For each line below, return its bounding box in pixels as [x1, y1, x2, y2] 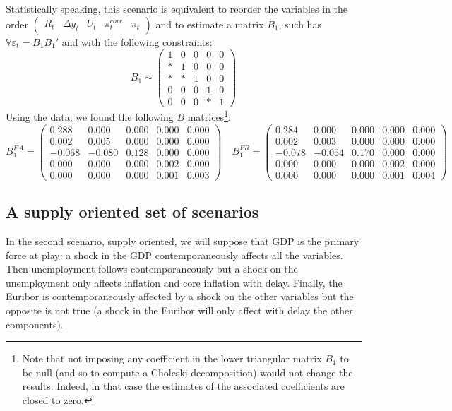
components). [6, 316, 64, 331]
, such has [278, 16, 321, 31]
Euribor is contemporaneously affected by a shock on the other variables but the [6, 289, 354, 304]
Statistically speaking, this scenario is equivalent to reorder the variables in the [6, 1, 348, 16]
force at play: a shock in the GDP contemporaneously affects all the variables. [6, 247, 343, 262]
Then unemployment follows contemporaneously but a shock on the [6, 261, 298, 276]
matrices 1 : [187, 107, 231, 124]
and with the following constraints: [61, 34, 213, 49]
